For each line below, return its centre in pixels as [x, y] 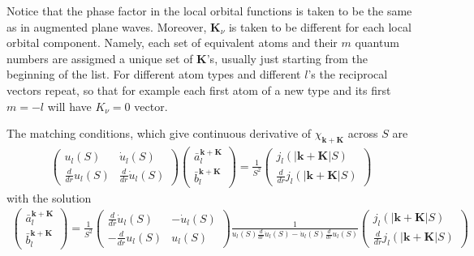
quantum [377, 43]
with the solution [49, 197]
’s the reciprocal [348, 74]
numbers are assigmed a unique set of [100, 58]
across [363, 133]
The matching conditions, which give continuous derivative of [159, 133]
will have [69, 106]
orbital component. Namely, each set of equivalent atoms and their [172, 43]
